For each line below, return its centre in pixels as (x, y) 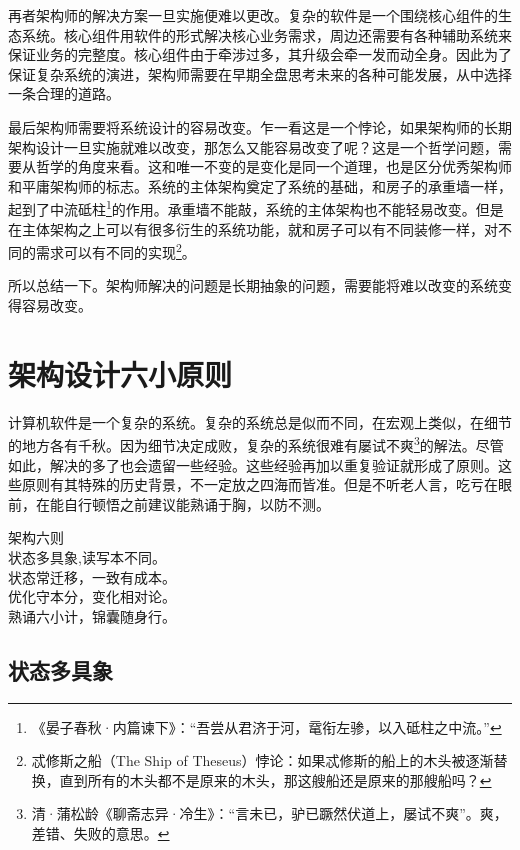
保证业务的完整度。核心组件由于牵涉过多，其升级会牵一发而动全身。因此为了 (260, 54)
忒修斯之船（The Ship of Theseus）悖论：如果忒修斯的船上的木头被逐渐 (262, 760)
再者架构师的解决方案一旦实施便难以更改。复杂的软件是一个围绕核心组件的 (253, 15)
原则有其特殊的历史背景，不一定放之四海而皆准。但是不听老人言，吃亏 (252, 484)
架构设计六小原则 (120, 373)
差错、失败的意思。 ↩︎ (100, 832)
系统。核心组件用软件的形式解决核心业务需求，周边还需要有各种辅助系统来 (266, 34)
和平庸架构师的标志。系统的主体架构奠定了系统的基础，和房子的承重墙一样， (260, 185)
